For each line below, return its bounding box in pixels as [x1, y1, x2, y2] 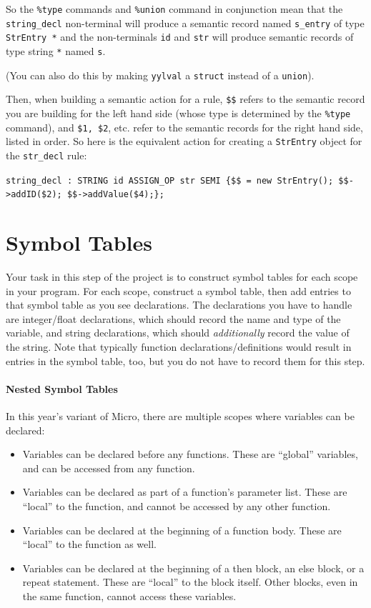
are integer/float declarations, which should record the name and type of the [6, 311, 341, 326]
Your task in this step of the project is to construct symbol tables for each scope [6, 269, 358, 284]
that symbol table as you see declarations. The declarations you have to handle [6, 297, 352, 312]
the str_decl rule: [6, 147, 87, 162]
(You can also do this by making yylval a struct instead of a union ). [6, 67, 315, 82]
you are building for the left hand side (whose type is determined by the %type [6, 105, 351, 120]
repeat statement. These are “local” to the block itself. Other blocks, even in [22, 574, 358, 589]
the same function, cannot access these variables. [22, 588, 237, 603]
